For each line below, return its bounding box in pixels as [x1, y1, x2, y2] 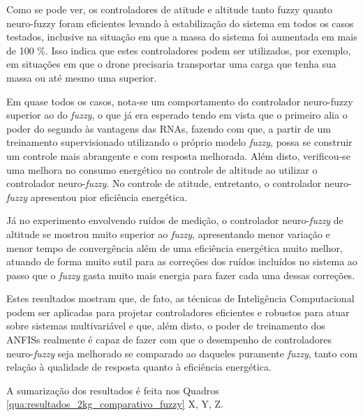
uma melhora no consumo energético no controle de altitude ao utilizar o [6, 162, 318, 177]
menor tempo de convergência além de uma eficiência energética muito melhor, [6, 240, 343, 255]
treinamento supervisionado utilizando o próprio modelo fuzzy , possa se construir [6, 135, 353, 149]
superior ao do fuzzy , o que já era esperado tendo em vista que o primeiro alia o [6, 107, 348, 122]
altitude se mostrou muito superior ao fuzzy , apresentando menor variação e [6, 226, 330, 241]
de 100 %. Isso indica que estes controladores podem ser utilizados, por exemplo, [6, 43, 351, 57]
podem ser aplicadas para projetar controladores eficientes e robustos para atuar [6, 304, 350, 319]
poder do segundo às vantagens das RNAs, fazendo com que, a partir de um [6, 121, 332, 135]
